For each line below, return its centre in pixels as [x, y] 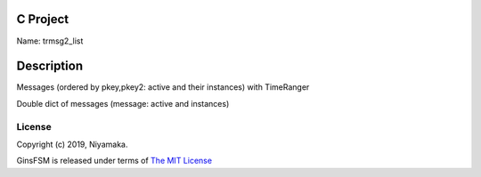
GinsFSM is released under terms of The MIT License [114, 161]
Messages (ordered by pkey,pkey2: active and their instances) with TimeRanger [163, 87]
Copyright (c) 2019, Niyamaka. [72, 144]
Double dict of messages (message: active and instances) [123, 103]
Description [50, 66]
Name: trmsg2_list [50, 41]
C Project [43, 19]
